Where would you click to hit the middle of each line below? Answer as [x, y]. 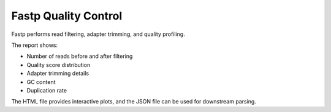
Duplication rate [47, 90]
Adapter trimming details [58, 74]
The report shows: [35, 45]
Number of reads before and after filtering [80, 56]
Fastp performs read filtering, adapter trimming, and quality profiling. [98, 34]
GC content [41, 82]
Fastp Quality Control [67, 16]
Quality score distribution [59, 65]
